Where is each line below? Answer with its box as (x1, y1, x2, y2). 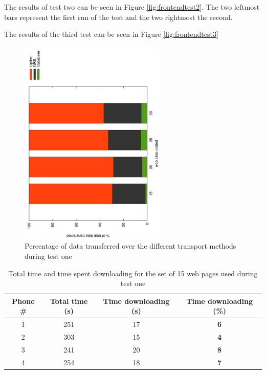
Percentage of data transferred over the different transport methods (25, 240, 236, 251)
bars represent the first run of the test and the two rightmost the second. (4, 11, 233, 22)
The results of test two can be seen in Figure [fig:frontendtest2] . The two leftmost (4, 2, 260, 12)
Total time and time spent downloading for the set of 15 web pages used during (8, 268, 258, 278)
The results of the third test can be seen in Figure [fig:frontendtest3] (4, 29, 218, 39)
